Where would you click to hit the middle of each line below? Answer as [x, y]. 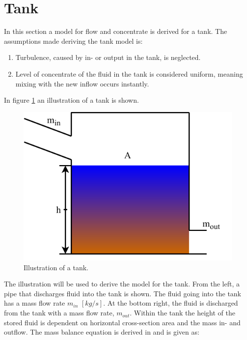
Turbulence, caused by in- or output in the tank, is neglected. [108, 57]
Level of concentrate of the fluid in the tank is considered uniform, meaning [129, 73]
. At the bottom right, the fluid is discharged [171, 303]
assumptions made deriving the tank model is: [73, 41]
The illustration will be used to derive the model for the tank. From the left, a [122, 284]
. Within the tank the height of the [182, 313]
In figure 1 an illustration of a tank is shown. [71, 100]
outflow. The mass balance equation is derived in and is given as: [102, 332]
